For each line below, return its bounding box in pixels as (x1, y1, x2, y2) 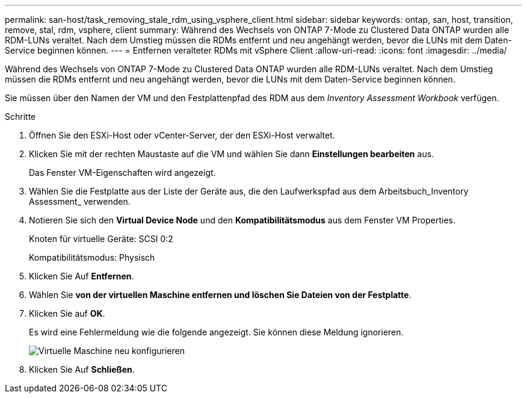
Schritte (5, 111, 36, 122)
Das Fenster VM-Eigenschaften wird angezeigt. (29, 167, 216, 178)
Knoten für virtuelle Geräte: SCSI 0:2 (29, 234, 173, 244)
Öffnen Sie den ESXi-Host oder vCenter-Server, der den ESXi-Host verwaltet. (29, 130, 335, 140)
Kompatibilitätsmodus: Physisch (29, 252, 155, 263)
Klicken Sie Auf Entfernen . (29, 271, 134, 281)
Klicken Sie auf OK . (29, 308, 105, 319)
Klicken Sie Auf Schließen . (29, 364, 135, 375)
